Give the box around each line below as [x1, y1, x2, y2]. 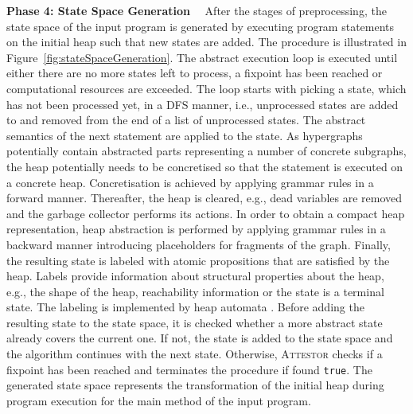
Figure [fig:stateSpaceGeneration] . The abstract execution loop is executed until [6, 49, 398, 65]
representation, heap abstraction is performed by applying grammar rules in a [6, 221, 386, 237]
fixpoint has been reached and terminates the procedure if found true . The [6, 361, 372, 377]
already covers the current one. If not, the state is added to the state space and [6, 330, 393, 346]
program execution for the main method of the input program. [6, 392, 311, 408]
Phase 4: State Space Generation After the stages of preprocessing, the [6, 2, 387, 18]
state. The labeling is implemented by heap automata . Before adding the [6, 299, 364, 315]
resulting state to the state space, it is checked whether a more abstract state [6, 314, 383, 330]
